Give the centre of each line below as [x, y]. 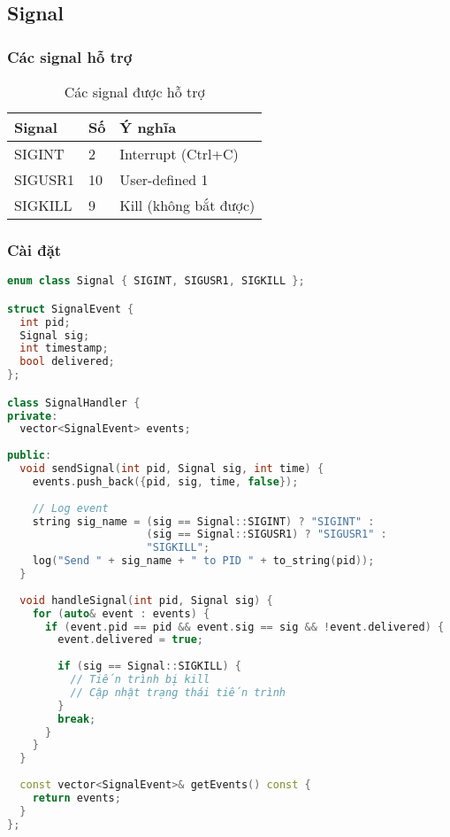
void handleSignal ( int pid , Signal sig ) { [146, 600]
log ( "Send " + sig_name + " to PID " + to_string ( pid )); [203, 561]
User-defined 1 [164, 179]
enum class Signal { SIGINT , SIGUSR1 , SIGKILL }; [156, 281]
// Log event [70, 508]
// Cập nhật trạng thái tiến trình [178, 692]
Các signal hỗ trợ [70, 56]
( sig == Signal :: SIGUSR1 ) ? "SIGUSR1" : [267, 535]
